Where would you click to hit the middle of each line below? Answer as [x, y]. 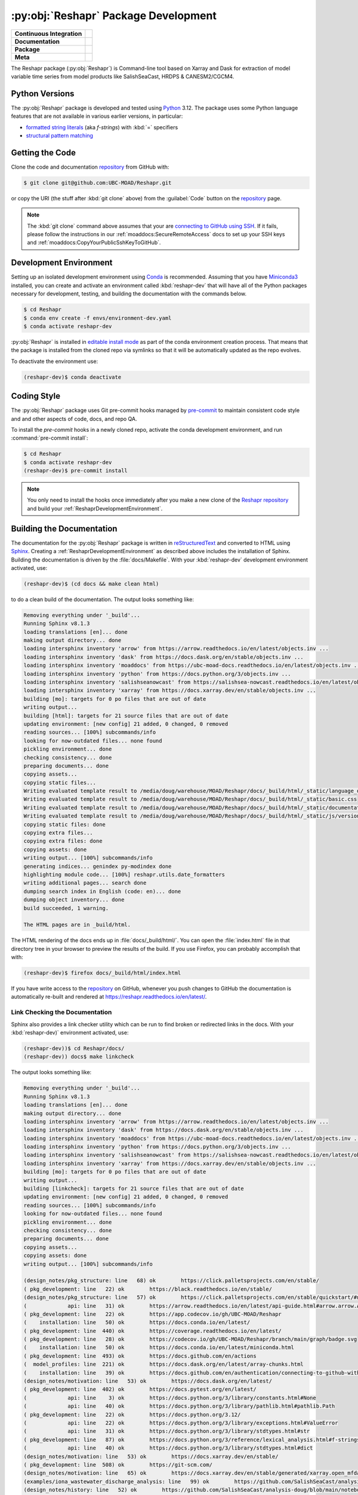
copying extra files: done [63, 841]
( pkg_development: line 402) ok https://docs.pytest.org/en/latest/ [140, 1389]
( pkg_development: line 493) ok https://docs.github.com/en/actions [140, 1356]
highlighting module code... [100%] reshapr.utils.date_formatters [124, 875]
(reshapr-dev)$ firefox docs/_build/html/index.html [102, 973]
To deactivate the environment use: [55, 361]
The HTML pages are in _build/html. [77, 925]
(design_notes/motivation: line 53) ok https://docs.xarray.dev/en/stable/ [151, 1456]
